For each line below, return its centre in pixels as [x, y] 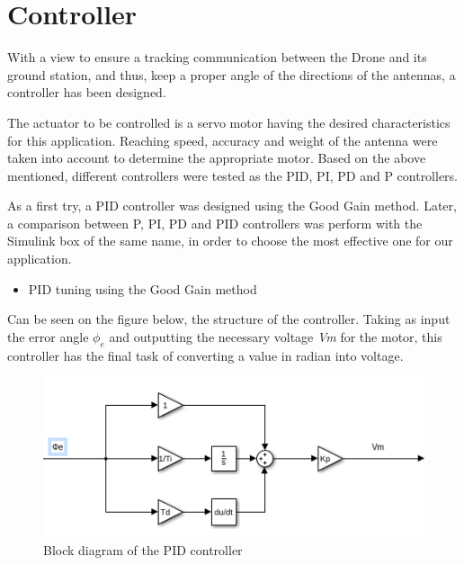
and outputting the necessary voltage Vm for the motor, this [276, 336]
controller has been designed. [87, 92]
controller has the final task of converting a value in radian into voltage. [205, 355]
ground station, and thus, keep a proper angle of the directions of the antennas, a [232, 74]
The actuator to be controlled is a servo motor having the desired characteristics [229, 122]
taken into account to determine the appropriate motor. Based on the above [217, 158]
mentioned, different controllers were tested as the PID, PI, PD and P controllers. [233, 175]
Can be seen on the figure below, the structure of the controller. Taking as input [229, 319]
